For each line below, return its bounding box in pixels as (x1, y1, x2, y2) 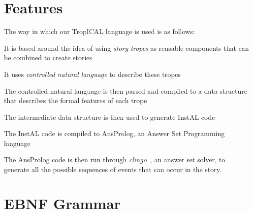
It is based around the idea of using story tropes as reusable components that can (4, 42, 249, 53)
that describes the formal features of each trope (4, 95, 147, 106)
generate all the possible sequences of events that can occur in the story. (4, 164, 221, 175)
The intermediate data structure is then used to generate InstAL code (4, 111, 215, 122)
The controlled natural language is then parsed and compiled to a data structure (4, 85, 247, 96)
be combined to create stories (4, 52, 93, 63)
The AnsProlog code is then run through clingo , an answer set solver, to (4, 154, 225, 165)
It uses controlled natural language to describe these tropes (4, 69, 181, 79)
